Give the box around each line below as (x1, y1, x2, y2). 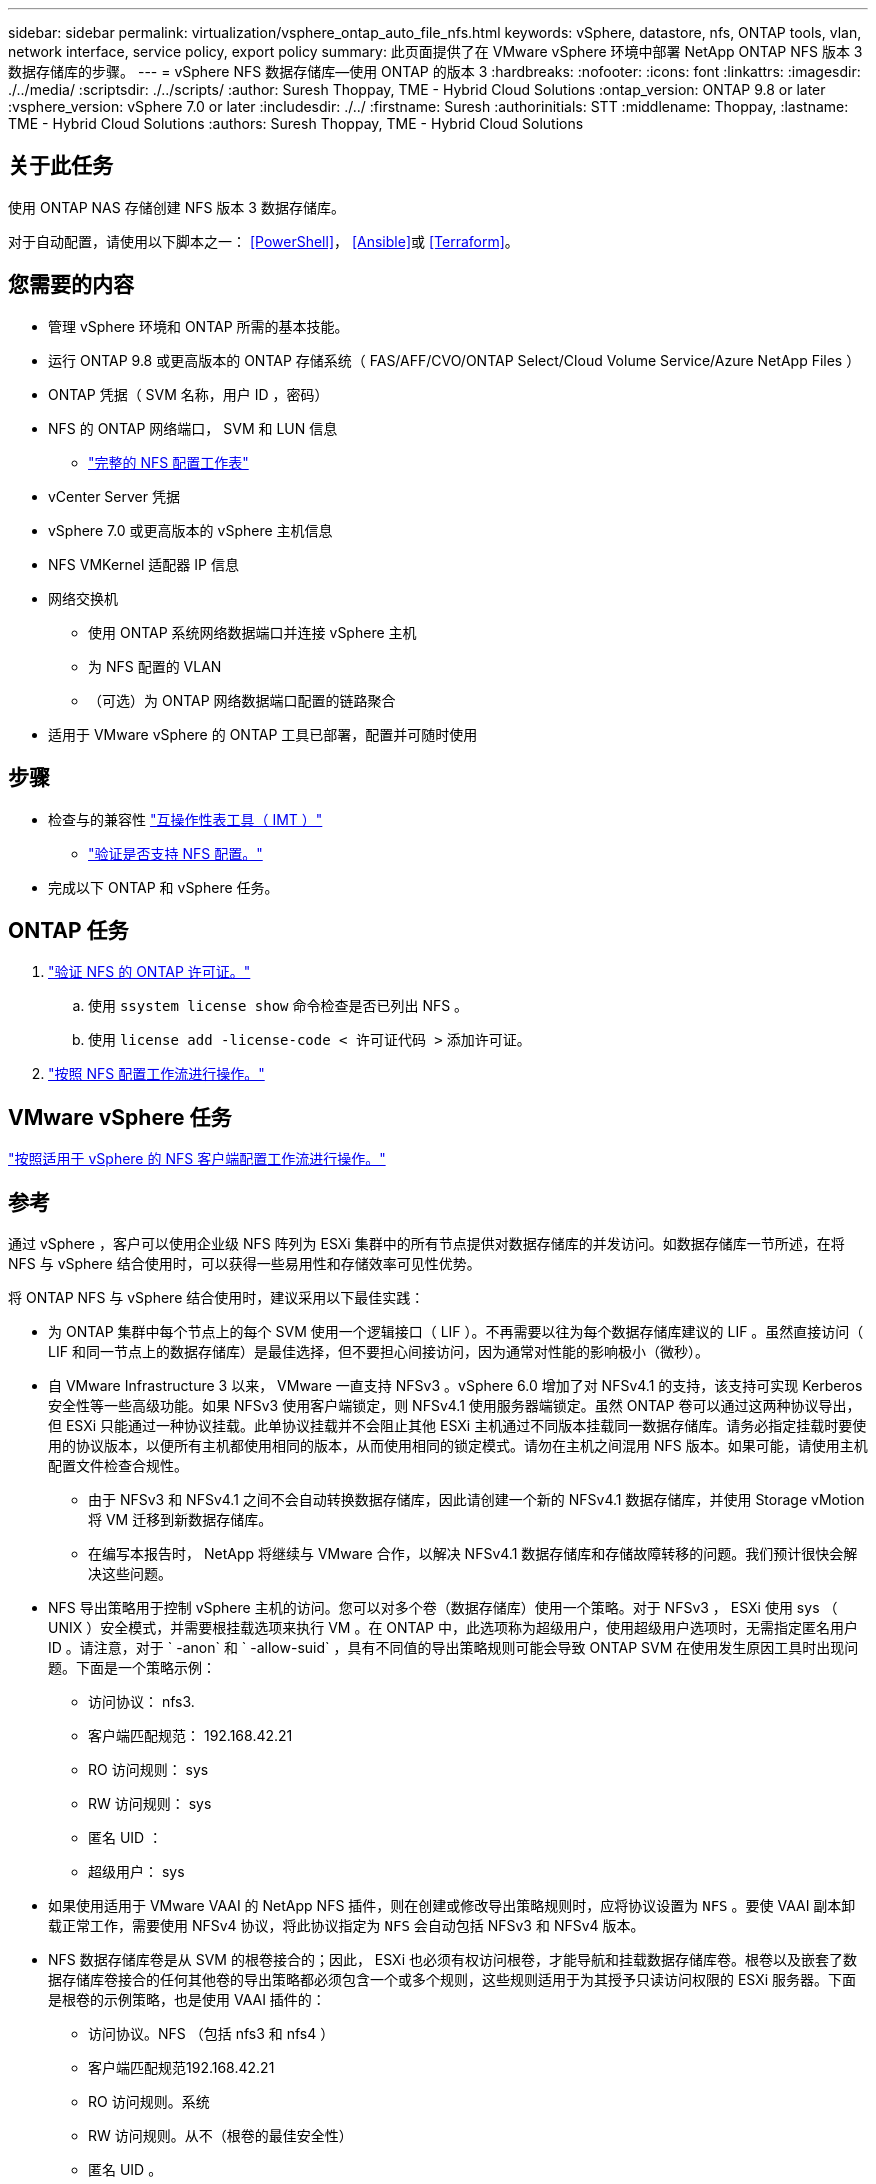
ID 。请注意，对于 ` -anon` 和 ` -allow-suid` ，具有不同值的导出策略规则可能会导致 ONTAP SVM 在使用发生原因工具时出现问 (48, 1639, 859, 1657)
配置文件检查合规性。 (48, 1457, 188, 1475)
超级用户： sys (88, 1863, 185, 1881)
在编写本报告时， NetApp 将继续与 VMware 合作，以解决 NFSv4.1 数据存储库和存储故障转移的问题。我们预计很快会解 (88, 1545, 858, 1563)
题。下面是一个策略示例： (48, 1659, 216, 1677)
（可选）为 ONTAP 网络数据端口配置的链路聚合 (88, 691, 396, 709)
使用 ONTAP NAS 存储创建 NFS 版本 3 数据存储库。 (8, 198, 345, 216)
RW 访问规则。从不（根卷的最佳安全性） (88, 2127, 353, 2145)
